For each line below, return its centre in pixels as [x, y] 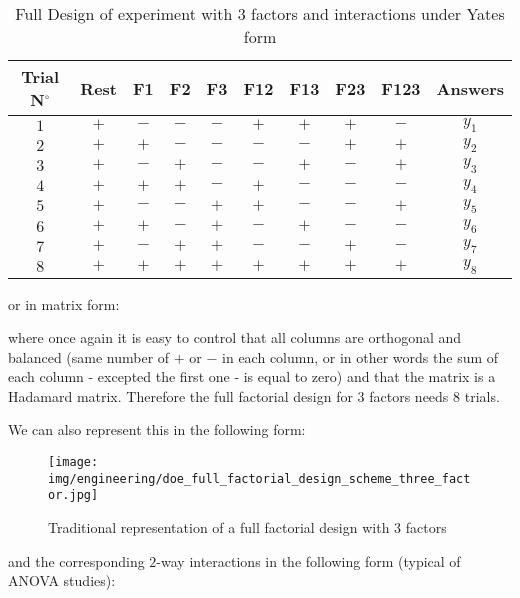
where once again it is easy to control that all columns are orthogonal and [235, 337]
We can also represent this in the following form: [157, 429]
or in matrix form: [64, 303]
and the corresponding [76, 560]
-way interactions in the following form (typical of [308, 560]
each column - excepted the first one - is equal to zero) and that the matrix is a [252, 376]
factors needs [409, 395]
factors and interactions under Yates [377, 13]
